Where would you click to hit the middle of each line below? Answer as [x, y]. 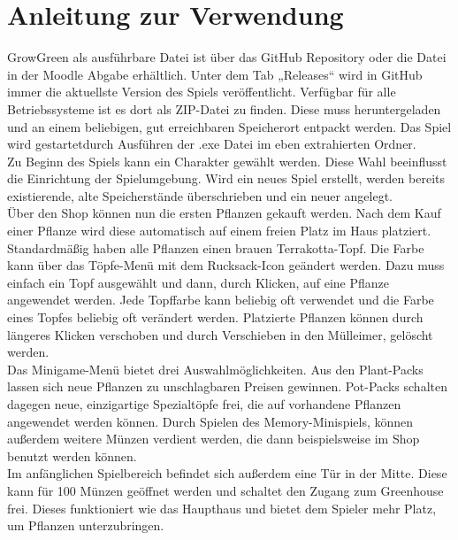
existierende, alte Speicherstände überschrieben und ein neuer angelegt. [200, 195]
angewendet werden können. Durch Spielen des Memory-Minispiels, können [210, 421]
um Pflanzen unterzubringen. [86, 525]
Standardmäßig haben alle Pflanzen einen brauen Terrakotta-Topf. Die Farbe [216, 247]
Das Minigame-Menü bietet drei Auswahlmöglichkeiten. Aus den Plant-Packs [215, 369]
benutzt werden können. [72, 455]
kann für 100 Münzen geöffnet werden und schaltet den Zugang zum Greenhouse [225, 490]
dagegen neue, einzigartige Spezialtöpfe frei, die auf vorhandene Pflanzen [204, 404]
